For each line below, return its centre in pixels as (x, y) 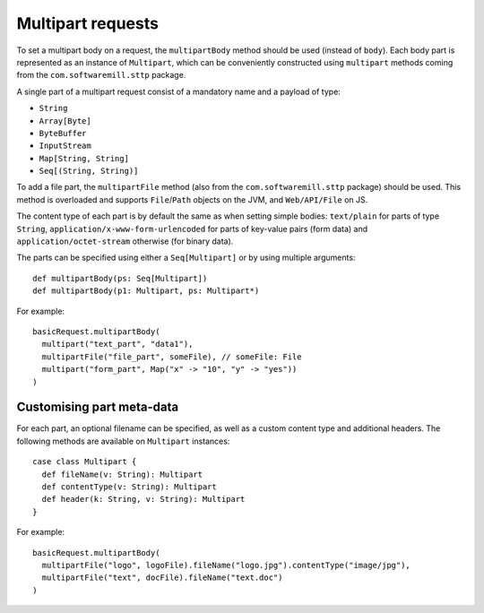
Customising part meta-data (98, 407)
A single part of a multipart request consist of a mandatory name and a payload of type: (178, 91)
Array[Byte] (65, 121)
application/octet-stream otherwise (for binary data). (125, 241)
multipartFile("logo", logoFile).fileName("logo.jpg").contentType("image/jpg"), (226, 565)
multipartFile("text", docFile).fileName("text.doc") (162, 578)
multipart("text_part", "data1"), (117, 344)
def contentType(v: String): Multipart (129, 487)
